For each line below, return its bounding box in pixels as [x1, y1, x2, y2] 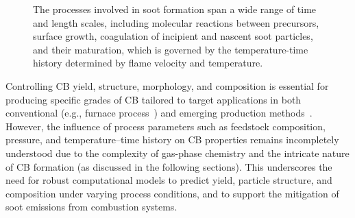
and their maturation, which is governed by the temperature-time [33, 42, 308, 56]
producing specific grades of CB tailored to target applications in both [5, 92, 302, 106]
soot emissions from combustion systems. [5, 199, 177, 214]
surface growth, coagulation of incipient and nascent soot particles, [33, 29, 313, 43]
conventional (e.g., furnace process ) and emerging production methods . [5, 106, 313, 120]
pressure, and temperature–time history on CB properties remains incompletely [5, 132, 339, 147]
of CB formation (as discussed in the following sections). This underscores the [5, 159, 332, 173]
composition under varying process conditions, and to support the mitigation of [5, 186, 339, 200]
